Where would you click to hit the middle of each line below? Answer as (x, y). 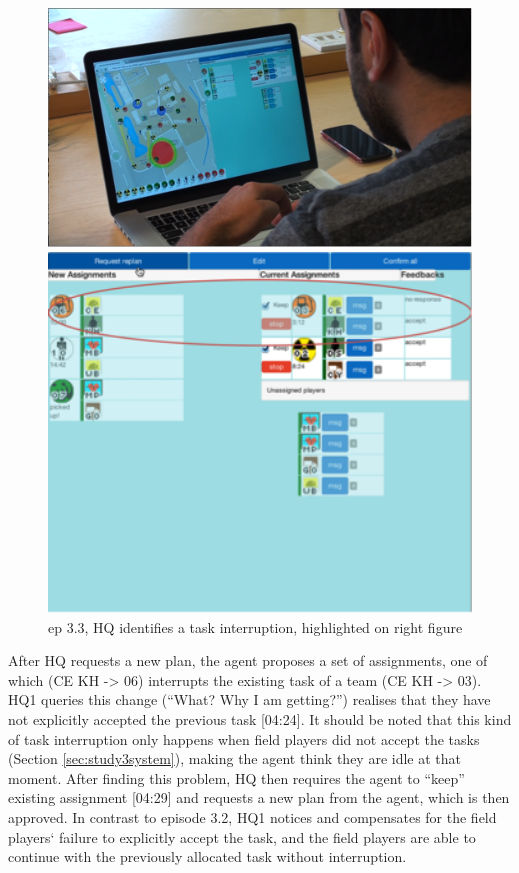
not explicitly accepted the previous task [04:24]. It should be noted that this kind (260, 718)
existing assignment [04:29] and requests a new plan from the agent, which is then (259, 797)
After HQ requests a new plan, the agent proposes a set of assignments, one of (248, 660)
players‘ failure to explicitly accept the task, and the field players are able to (242, 836)
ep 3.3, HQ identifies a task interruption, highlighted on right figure (255, 626)
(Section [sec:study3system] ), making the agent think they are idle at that (235, 758)
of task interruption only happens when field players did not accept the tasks (244, 738)
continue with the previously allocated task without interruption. (207, 856)
